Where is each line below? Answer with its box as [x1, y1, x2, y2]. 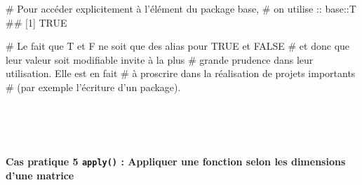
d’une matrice [6, 168, 74, 182]
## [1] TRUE [6, 15, 67, 29]
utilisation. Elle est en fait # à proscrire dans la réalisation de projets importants [6, 66, 356, 81]
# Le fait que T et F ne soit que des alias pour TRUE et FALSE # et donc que [6, 39, 350, 53]
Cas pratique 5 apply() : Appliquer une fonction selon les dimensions [6, 154, 346, 169]
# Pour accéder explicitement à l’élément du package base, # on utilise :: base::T [6, 1, 356, 15]
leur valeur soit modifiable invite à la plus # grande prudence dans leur [6, 52, 314, 67]
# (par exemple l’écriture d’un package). [6, 79, 181, 94]
